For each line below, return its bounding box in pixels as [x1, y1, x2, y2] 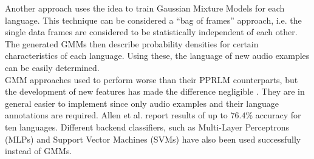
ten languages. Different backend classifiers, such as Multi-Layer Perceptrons [5, 120, 289, 133]
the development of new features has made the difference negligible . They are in [5, 85, 305, 98]
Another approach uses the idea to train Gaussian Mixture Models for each [5, 2, 285, 14]
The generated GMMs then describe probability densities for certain [5, 37, 259, 50]
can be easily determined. [5, 61, 100, 73]
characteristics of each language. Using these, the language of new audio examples [5, 49, 310, 62]
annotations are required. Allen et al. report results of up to [5, 109, 228, 121]
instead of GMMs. [5, 144, 72, 157]
